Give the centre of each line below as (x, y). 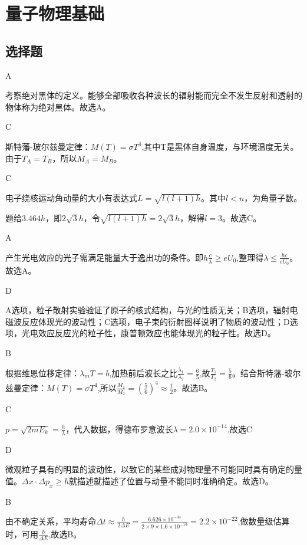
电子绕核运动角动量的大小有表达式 (71, 197)
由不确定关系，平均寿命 (51, 521)
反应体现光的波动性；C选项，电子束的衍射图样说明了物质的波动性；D (156, 321)
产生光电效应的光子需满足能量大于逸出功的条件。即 (104, 257)
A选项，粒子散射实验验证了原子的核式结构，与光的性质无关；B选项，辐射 (148, 310)
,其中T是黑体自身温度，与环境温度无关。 (220, 146)
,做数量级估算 (264, 521)
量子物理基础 (55, 13)
